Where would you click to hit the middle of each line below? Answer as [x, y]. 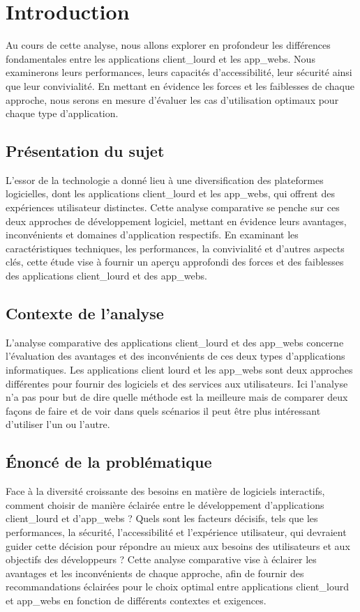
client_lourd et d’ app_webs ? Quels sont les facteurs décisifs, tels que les [162, 518]
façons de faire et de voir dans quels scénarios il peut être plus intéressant [163, 410]
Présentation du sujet [85, 151]
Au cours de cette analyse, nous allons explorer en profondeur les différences [168, 45]
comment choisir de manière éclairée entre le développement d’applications [165, 504]
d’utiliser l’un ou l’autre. [58, 424]
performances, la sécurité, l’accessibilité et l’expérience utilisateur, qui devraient [176, 531]
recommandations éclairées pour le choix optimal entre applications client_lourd [177, 587]
